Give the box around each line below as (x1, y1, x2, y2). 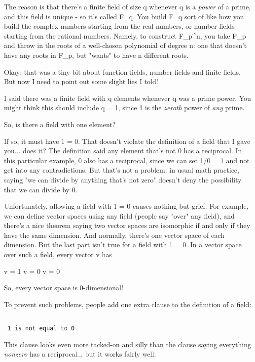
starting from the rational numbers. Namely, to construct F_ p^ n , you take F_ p (4, 30, 246, 41)
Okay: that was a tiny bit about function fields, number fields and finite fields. (4, 66, 241, 77)
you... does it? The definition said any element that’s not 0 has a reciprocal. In (4, 145, 242, 156)
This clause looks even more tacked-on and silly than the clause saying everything (4, 339, 252, 349)
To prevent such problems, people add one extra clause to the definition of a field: (4, 299, 252, 309)
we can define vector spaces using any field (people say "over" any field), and (4, 210, 235, 221)
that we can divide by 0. (4, 184, 77, 194)
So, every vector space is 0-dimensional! (4, 282, 123, 293)
